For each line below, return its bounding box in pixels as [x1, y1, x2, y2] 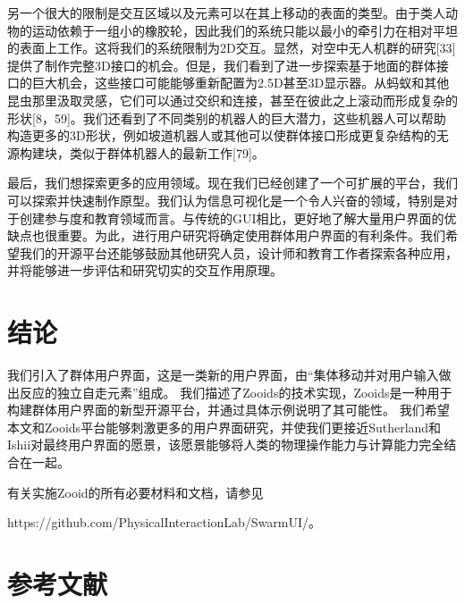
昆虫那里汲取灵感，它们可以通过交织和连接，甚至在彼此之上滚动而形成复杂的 [7, 90, 458, 109]
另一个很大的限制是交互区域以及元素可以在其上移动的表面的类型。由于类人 [7, 4, 445, 21]
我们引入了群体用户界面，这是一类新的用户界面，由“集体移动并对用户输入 [7, 365, 439, 384]
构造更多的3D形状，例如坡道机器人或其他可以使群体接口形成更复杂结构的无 [7, 126, 449, 145]
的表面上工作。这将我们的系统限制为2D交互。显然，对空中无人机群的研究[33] [7, 38, 456, 57]
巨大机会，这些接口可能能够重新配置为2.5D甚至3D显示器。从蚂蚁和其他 [31, 73, 450, 92]
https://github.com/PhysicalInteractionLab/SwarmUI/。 [7, 513, 322, 532]
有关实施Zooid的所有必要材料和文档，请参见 [7, 482, 264, 501]
